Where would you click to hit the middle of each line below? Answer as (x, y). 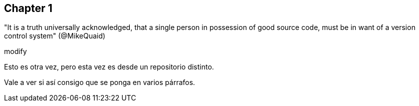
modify (16, 51)
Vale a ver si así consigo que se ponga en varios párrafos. (100, 82)
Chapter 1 (28, 8)
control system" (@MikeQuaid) (55, 36)
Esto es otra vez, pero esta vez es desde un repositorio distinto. (109, 67)
